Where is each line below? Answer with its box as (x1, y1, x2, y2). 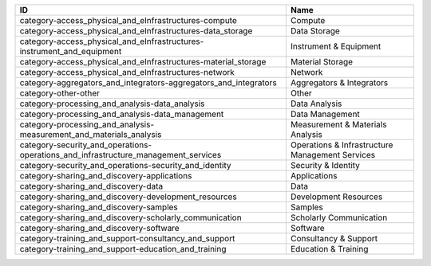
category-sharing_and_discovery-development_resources (19, 191, 237, 202)
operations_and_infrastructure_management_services (19, 150, 222, 160)
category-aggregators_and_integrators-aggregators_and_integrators (19, 77, 277, 88)
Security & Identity (290, 160, 361, 170)
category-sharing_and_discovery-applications (19, 170, 192, 181)
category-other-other (19, 88, 100, 99)
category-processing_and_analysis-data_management (19, 108, 224, 119)
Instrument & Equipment (290, 41, 382, 52)
